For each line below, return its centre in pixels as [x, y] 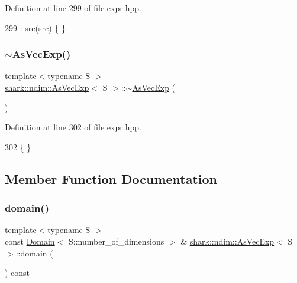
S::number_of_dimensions [116, 241]
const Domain [30, 241]
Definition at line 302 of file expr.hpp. [73, 127]
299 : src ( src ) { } [35, 27]
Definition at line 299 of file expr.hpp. [73, 8]
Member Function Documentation [111, 178]
